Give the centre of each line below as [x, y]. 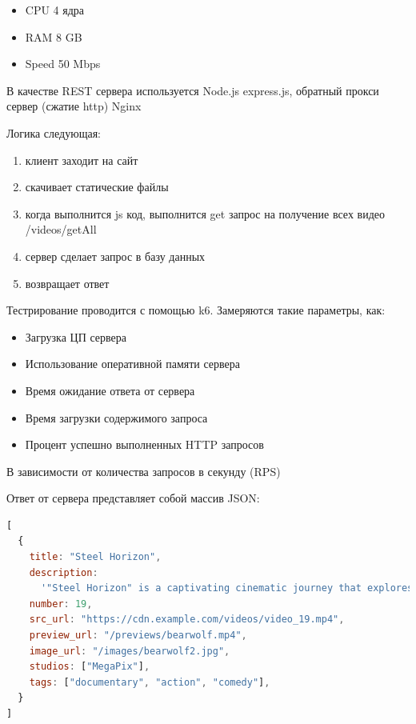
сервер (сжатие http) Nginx [74, 106]
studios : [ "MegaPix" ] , [90, 667]
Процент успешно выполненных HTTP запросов [144, 444]
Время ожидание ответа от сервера [110, 390]
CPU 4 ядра [55, 10]
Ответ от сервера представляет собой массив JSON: [133, 498]
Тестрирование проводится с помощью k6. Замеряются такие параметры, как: [196, 310]
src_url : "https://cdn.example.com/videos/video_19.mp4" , [187, 620]
